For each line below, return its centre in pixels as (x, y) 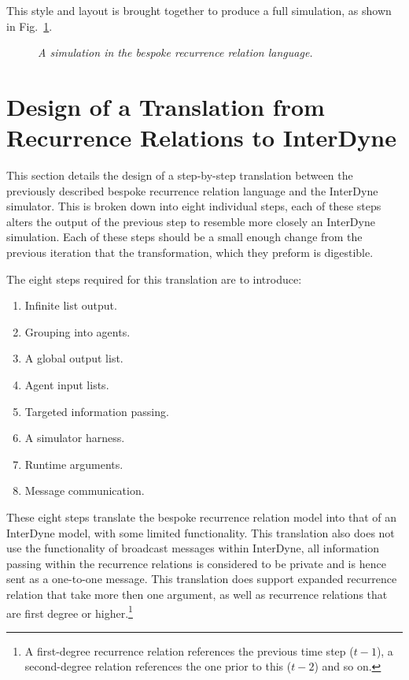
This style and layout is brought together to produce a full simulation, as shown (199, 10)
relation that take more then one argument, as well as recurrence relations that (197, 594)
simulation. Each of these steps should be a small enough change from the (184, 237)
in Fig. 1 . (29, 26)
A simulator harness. (75, 438)
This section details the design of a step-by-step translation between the (180, 175)
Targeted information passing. (97, 411)
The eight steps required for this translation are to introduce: (154, 279)
